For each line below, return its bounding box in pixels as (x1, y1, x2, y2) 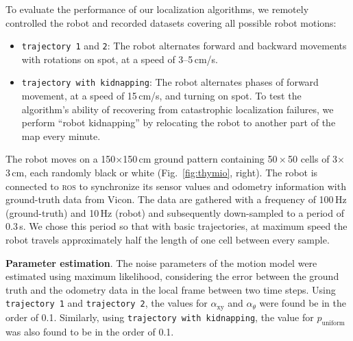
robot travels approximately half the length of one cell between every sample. (5, 233, 330, 247)
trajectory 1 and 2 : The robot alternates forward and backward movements (21, 38, 347, 53)
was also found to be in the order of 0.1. (5, 324, 174, 338)
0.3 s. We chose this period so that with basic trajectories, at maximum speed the (5, 219, 348, 233)
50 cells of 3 (288, 152, 338, 166)
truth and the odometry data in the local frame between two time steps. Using (5, 282, 336, 296)
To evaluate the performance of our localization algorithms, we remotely (5, 2, 309, 16)
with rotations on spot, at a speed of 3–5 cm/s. (21, 51, 218, 66)
